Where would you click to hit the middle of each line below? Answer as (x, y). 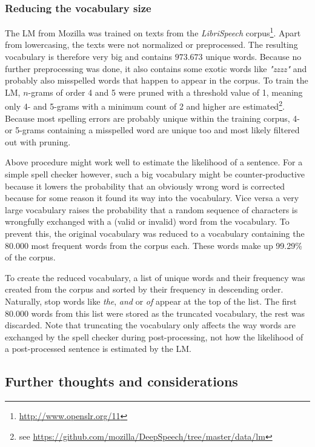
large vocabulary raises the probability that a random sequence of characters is (151, 209)
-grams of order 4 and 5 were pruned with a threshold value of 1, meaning (165, 92)
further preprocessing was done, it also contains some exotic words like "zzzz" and (156, 68)
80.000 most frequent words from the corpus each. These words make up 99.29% (154, 245)
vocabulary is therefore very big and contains (89, 57)
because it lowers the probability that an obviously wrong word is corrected (145, 186)
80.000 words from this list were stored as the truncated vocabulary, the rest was (155, 313)
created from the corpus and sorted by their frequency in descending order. (144, 289)
